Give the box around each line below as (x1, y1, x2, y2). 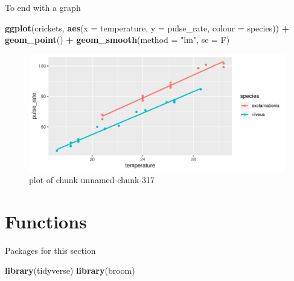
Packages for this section (5, 244, 96, 256)
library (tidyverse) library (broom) (5, 264, 135, 277)
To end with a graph (5, 1, 81, 13)
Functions (5, 208, 87, 233)
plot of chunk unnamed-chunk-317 (29, 173, 155, 186)
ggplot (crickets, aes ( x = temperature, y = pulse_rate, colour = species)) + (5, 21, 290, 34)
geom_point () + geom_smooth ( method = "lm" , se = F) (5, 33, 230, 46)
